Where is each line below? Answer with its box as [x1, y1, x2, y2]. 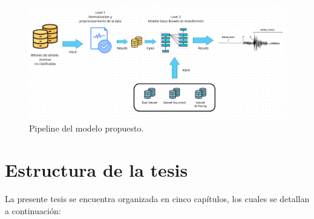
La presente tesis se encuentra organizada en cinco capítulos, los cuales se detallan [5, 192, 310, 205]
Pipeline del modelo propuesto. [29, 122, 144, 135]
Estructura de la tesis [5, 157, 188, 182]
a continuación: [5, 204, 61, 217]
